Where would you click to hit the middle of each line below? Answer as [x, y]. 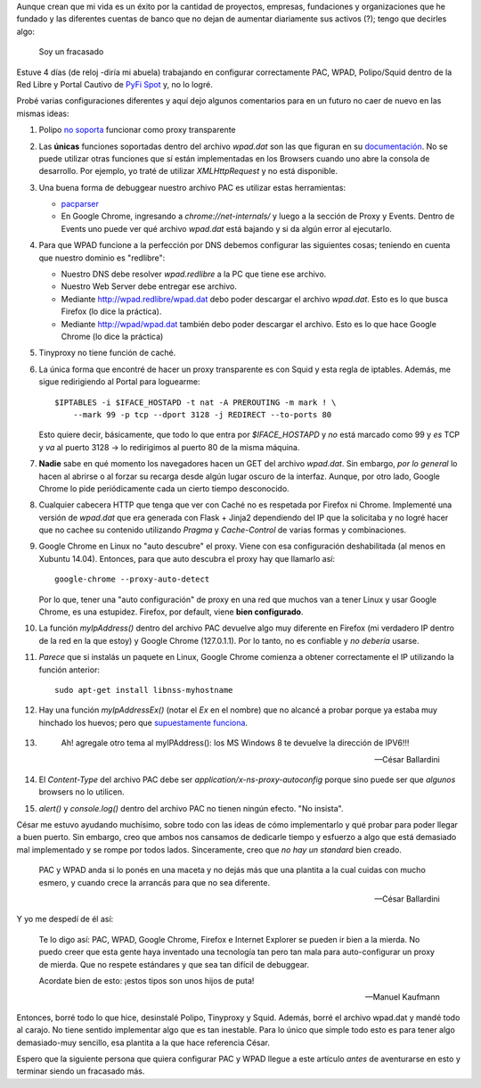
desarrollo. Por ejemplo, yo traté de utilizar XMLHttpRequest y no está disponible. [188, 171]
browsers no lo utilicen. [82, 792]
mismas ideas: [43, 113]
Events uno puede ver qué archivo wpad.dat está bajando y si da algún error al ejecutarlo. [226, 228]
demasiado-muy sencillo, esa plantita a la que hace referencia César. [143, 1043]
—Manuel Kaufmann [403, 997]
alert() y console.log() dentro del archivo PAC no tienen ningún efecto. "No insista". [191, 808]
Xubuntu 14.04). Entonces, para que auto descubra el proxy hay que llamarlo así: [187, 558]
